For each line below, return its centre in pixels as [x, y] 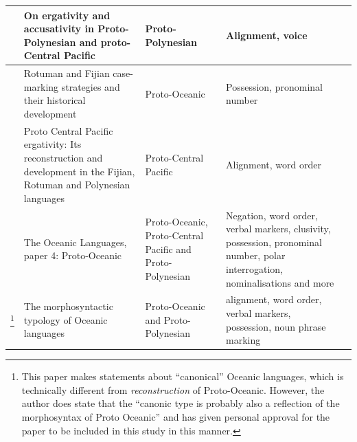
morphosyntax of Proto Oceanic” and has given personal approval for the [176, 417]
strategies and [91, 86]
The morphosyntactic [68, 306]
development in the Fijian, [79, 171]
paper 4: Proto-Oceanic [73, 255]
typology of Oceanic [66, 319]
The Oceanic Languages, [75, 242]
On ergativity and [67, 15]
